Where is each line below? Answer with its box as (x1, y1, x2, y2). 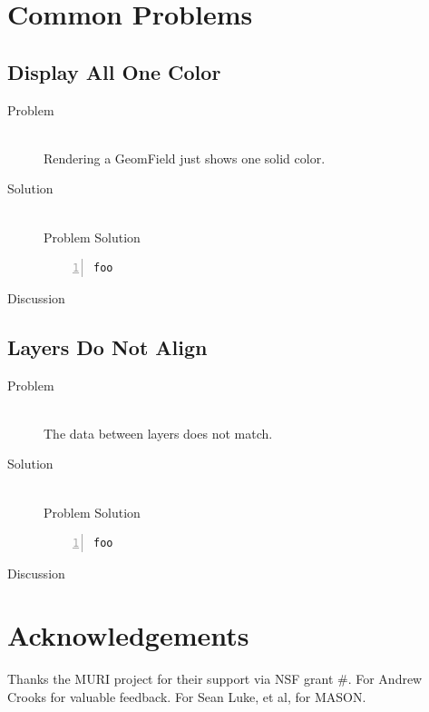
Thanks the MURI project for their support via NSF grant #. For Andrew (7, 669, 423, 688)
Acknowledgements (7, 617, 249, 654)
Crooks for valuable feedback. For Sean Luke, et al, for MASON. (7, 687, 366, 706)
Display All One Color (7, 57, 221, 85)
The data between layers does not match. (44, 423, 273, 442)
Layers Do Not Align (7, 332, 208, 361)
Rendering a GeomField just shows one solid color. (44, 148, 326, 167)
